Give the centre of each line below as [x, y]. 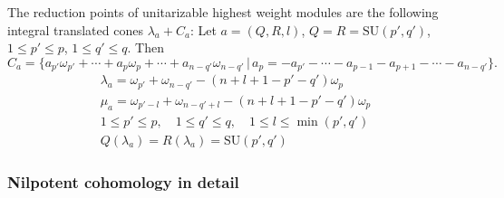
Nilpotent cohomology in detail [123, 181]
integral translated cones [75, 29]
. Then [145, 47]
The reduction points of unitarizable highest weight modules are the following [223, 12]
